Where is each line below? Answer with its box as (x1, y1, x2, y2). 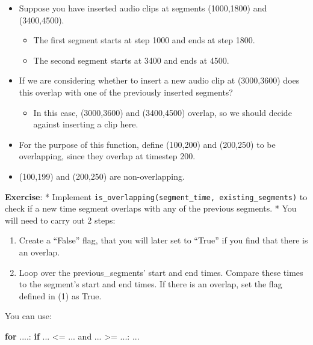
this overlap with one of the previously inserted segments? (19, 85, 233, 98)
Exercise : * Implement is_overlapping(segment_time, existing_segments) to (5, 190, 308, 203)
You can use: (5, 310, 52, 322)
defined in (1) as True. (19, 289, 102, 302)
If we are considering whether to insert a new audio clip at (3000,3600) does (19, 74, 300, 87)
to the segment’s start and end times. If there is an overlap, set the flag (19, 278, 282, 290)
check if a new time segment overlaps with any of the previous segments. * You (5, 202, 297, 215)
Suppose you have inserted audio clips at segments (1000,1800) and (19, 2, 267, 14)
